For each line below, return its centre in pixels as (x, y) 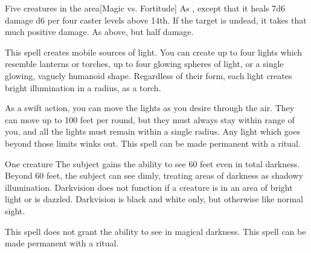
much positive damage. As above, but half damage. (99, 32)
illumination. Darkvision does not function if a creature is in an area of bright (149, 187)
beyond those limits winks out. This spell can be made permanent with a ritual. (153, 143)
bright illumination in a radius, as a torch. (83, 87)
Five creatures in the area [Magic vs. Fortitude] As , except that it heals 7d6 (145, 8)
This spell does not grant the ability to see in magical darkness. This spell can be (155, 231)
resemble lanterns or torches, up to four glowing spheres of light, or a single (144, 64)
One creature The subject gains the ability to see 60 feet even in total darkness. (152, 163)
